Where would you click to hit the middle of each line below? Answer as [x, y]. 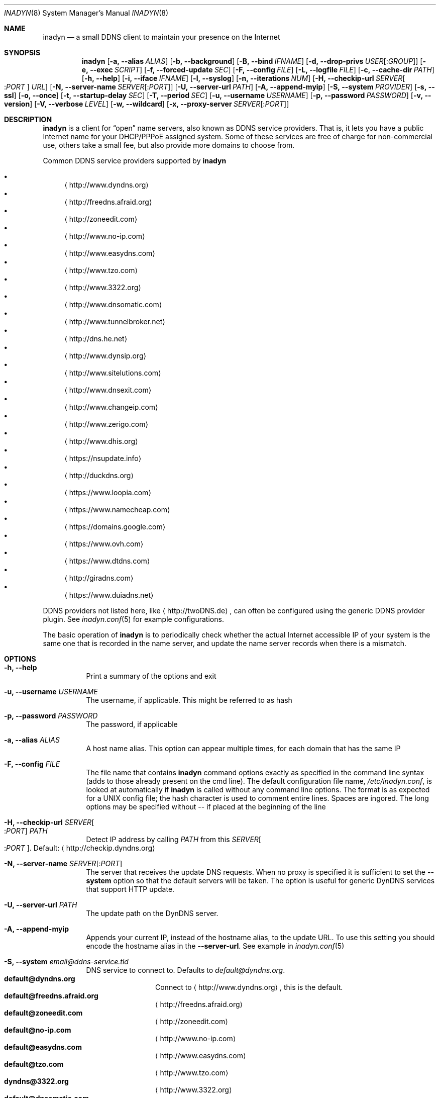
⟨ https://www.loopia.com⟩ [108, 492]
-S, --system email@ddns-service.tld [66, 962]
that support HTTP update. [130, 889]
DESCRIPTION [28, 119]
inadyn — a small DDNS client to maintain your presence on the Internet [161, 37]
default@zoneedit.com [43, 1013]
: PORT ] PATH [26, 831]
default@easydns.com [43, 1047]
